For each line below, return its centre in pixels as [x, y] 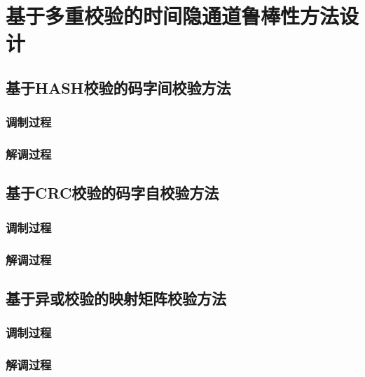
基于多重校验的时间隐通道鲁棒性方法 [173, 16]
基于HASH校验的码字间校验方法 [118, 87]
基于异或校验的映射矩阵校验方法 [116, 298]
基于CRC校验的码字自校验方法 [112, 193]
